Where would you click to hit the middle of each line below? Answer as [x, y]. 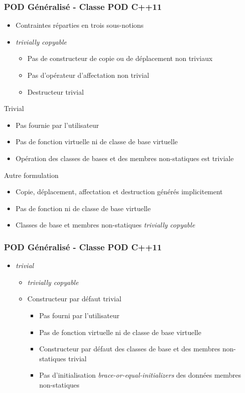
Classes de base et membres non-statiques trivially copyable [105, 225]
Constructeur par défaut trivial [74, 299]
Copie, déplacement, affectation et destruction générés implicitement [119, 192]
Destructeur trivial [56, 91]
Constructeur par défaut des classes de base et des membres [130, 349]
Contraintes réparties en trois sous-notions [80, 25]
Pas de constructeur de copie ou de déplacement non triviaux [120, 58]
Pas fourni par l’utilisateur [79, 315]
